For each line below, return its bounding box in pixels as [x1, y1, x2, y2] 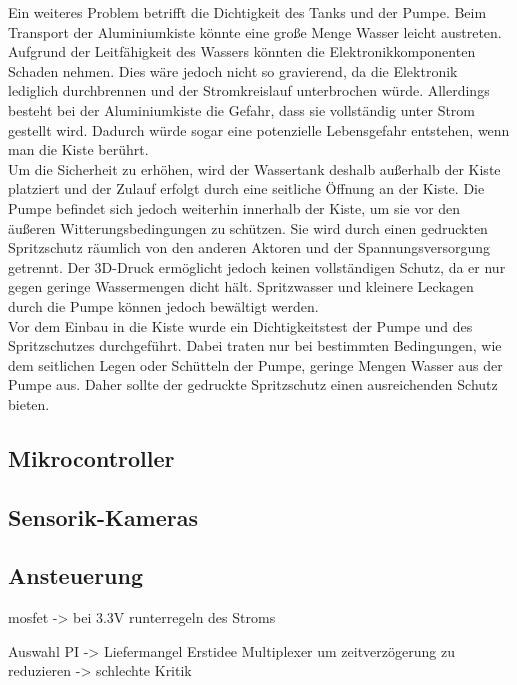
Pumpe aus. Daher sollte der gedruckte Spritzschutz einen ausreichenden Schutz [8, 374, 498, 395]
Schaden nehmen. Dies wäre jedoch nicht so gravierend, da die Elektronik [8, 60, 458, 81]
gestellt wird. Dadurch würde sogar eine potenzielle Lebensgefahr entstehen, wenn [8, 119, 510, 140]
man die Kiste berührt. [8, 139, 149, 160]
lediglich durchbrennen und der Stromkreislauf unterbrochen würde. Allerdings [8, 80, 490, 101]
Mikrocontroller [8, 442, 175, 473]
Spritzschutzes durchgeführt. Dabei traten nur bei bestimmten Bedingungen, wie [8, 335, 502, 356]
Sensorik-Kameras [8, 501, 199, 532]
